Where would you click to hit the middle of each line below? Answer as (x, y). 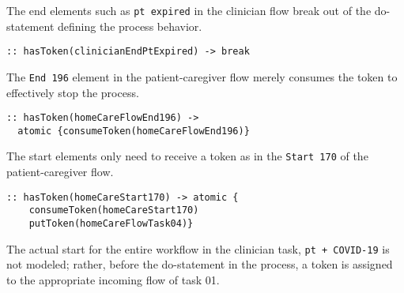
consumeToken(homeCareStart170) (114, 210)
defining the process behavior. (130, 26)
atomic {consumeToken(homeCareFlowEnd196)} (134, 131)
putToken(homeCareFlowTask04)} (111, 224)
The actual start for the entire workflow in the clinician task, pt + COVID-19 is (198, 248)
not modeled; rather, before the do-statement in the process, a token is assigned (200, 264)
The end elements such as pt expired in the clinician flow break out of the (189, 10)
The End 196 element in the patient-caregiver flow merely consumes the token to (202, 76)
